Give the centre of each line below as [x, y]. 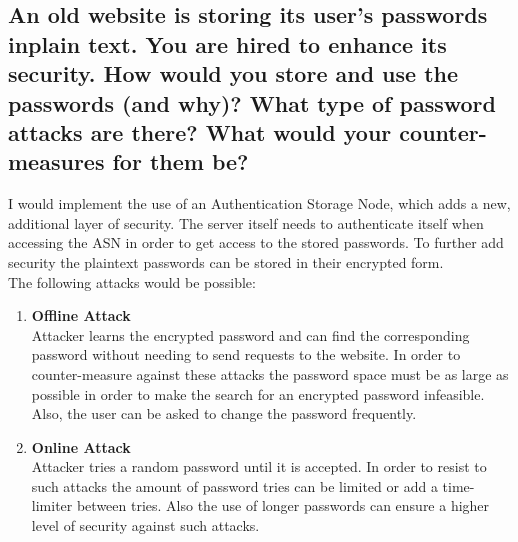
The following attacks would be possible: [132, 281]
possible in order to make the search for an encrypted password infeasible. [258, 393]
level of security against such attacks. [145, 525]
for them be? [180, 161]
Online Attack [81, 446]
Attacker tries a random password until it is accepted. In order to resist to [259, 466]
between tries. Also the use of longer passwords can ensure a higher [283, 505]
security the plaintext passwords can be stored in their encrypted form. [226, 261]
